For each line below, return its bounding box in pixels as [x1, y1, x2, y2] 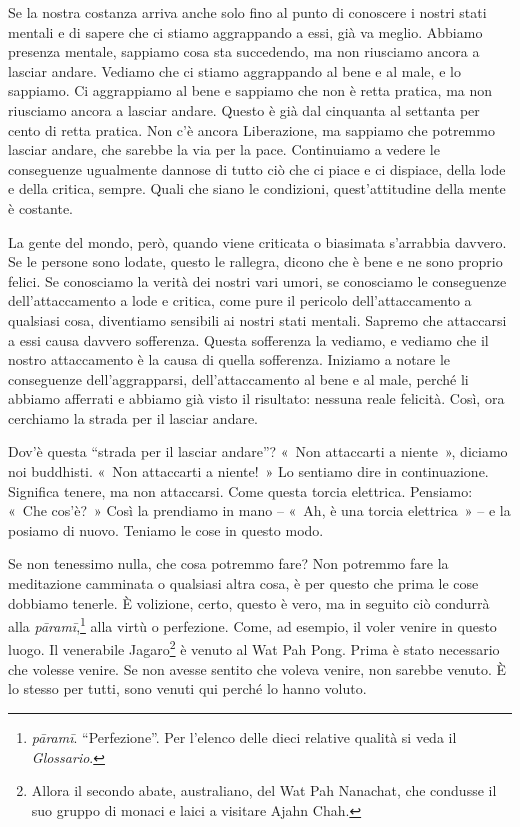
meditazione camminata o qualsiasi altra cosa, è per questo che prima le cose [8, 573, 479, 594]
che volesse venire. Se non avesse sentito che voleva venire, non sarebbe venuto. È [8, 658, 507, 679]
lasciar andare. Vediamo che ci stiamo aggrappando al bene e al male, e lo [8, 60, 461, 81]
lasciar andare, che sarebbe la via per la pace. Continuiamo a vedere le [8, 139, 440, 160]
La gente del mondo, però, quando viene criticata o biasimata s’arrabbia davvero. [8, 231, 507, 252]
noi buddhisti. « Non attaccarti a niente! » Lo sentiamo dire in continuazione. [8, 461, 489, 482]
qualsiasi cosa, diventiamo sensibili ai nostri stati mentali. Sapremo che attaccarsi [8, 309, 507, 330]
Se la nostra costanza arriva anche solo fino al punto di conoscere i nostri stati [8, 2, 487, 22]
